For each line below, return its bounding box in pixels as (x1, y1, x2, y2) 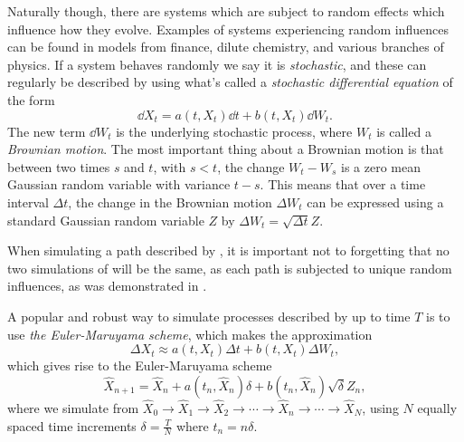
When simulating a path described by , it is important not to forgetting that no (7, 241, 450, 260)
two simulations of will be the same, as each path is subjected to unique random (7, 258, 452, 277)
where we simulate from (7, 398, 139, 417)
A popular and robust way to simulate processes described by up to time (7, 306, 411, 325)
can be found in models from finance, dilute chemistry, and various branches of (7, 37, 444, 56)
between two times (7, 157, 110, 176)
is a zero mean (341, 157, 421, 176)
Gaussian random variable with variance (7, 175, 231, 194)
